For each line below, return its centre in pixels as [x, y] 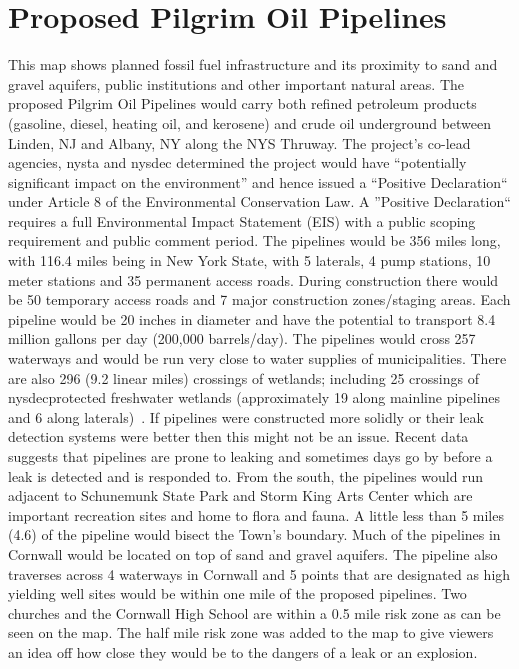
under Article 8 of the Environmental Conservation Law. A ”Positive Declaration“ [259, 201]
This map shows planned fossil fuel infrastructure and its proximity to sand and [253, 64]
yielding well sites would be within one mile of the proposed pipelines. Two [237, 593]
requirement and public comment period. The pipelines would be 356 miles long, [254, 240]
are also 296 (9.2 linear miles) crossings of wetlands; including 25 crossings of [243, 377]
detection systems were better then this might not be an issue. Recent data [238, 436]
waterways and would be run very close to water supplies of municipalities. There [257, 358]
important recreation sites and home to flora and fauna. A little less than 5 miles [256, 514]
